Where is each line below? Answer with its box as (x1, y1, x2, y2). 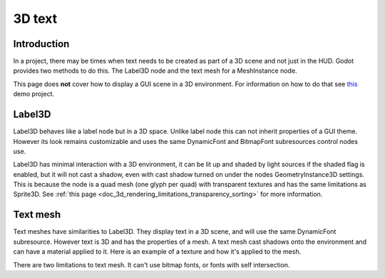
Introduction (13, 38, 70, 50)
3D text (13, 11, 57, 26)
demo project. (13, 90, 55, 98)
